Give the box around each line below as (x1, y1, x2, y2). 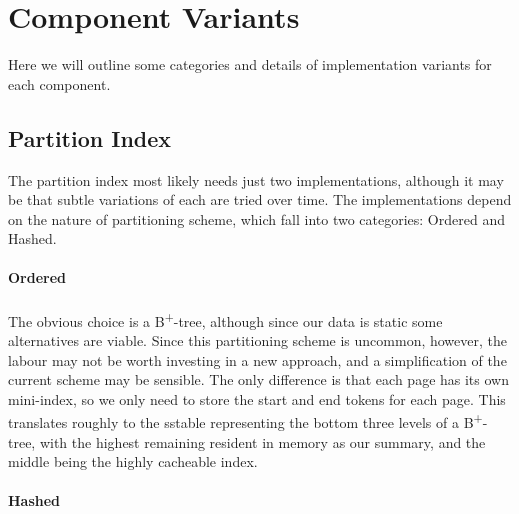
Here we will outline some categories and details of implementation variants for (8, 54, 492, 75)
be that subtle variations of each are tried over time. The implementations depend (8, 189, 512, 210)
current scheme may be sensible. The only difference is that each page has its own (8, 369, 509, 390)
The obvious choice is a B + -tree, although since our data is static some (8, 307, 443, 331)
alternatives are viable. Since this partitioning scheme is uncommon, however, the (8, 329, 507, 350)
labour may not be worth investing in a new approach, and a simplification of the (8, 349, 507, 370)
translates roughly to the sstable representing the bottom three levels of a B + (8, 409, 483, 432)
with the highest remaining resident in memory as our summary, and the (39, 431, 486, 452)
